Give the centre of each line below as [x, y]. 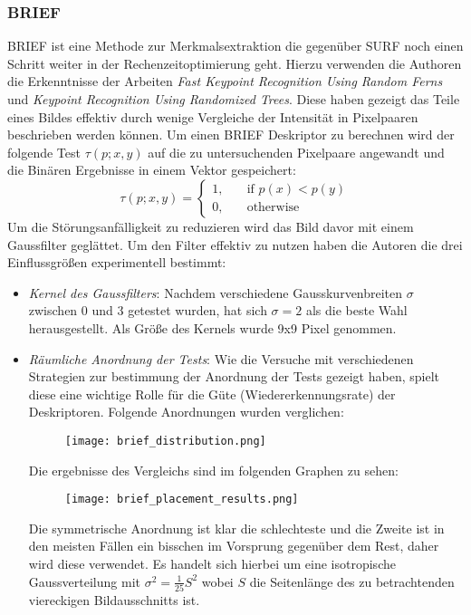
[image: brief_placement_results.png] [182, 500]
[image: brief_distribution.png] [165, 441]
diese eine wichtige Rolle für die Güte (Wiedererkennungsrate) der [212, 394]
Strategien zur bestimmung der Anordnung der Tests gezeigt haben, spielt [234, 376]
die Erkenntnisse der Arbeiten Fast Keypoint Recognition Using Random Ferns [225, 81]
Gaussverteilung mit [84, 581]
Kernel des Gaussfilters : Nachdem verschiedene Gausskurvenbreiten [216, 292]
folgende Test [44, 152]
